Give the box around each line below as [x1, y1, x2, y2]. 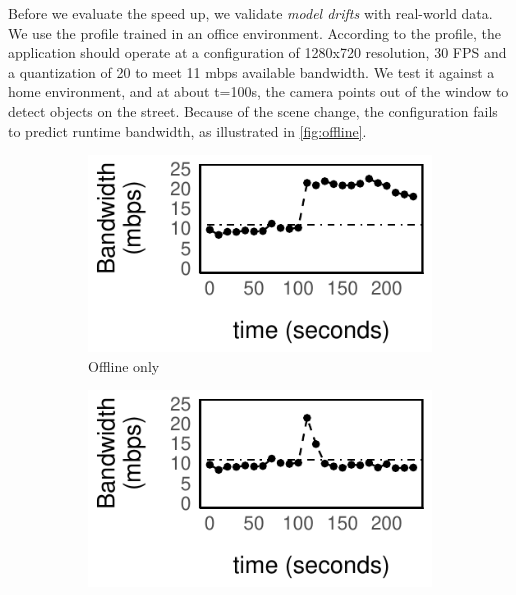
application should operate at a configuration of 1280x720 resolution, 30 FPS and [8, 42, 507, 63]
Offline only [88, 355, 160, 376]
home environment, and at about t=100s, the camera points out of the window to [8, 81, 509, 102]
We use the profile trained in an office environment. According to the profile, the [8, 22, 501, 43]
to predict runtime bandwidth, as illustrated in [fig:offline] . [8, 120, 367, 141]
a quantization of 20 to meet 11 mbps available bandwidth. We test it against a [8, 61, 495, 82]
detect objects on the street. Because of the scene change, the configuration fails [8, 100, 498, 121]
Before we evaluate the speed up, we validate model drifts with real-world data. [8, 3, 493, 23]
